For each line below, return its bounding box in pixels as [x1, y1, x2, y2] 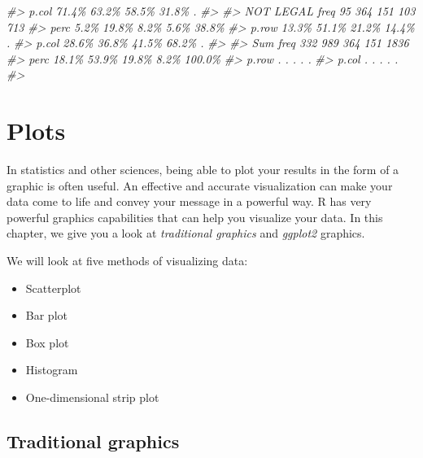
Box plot [25, 334, 69, 351]
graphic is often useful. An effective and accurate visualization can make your [7, 177, 393, 194]
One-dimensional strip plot [25, 389, 159, 406]
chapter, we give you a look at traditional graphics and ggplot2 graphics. [7, 225, 365, 242]
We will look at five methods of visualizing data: [7, 252, 248, 269]
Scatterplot [25, 279, 81, 296]
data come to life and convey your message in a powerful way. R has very [7, 193, 372, 210]
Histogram [25, 361, 78, 378]
